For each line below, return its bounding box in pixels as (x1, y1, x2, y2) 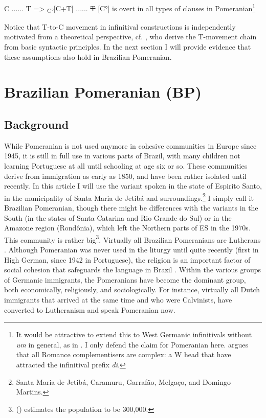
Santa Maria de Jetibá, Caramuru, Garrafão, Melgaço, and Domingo (16, 376, 231, 387)
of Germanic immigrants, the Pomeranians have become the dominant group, (4, 274, 246, 285)
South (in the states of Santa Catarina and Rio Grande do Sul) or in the (4, 212, 232, 223)
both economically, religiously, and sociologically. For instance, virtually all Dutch (4, 284, 260, 295)
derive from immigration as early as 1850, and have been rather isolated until (4, 170, 247, 181)
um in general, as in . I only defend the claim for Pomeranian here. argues (16, 339, 248, 350)
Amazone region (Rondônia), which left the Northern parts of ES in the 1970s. (4, 222, 251, 233)
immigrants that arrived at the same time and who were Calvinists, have (4, 294, 232, 305)
